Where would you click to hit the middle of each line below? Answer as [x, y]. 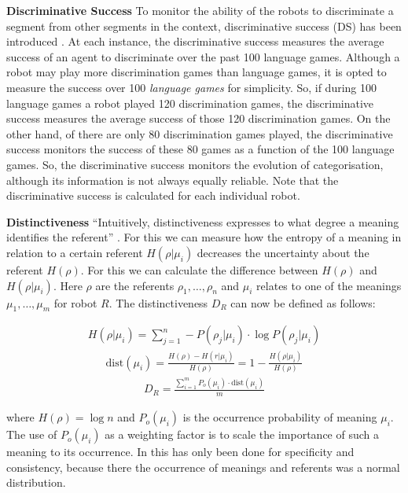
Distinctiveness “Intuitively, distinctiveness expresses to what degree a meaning [203, 221]
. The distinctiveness [158, 302]
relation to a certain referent [75, 252]
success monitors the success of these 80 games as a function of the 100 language [200, 149]
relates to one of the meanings [329, 285]
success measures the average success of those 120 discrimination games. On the [198, 118]
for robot [75, 302]
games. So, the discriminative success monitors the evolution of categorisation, [195, 164]
